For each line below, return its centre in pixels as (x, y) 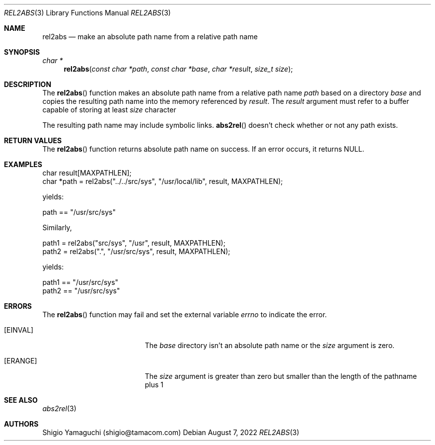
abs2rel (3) (59, 408)
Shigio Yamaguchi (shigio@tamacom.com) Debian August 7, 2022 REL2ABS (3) (171, 432)
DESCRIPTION (28, 84)
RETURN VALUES (33, 140)
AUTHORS (21, 424)
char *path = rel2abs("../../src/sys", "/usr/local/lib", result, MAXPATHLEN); (163, 181)
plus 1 (154, 385)
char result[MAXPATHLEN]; (87, 173)
